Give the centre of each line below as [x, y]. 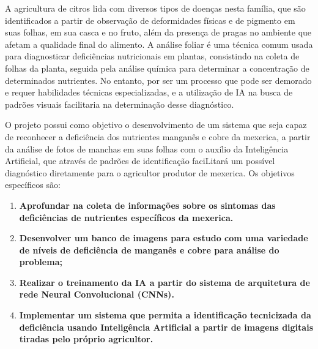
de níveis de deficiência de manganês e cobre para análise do [149, 250]
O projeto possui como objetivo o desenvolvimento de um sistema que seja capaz [156, 125]
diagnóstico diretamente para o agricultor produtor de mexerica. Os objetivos [150, 172]
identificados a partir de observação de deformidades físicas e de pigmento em [150, 20]
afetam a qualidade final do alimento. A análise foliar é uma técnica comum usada [159, 44]
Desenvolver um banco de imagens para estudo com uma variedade [164, 238]
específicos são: [33, 185]
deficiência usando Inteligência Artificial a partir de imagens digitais [166, 327]
